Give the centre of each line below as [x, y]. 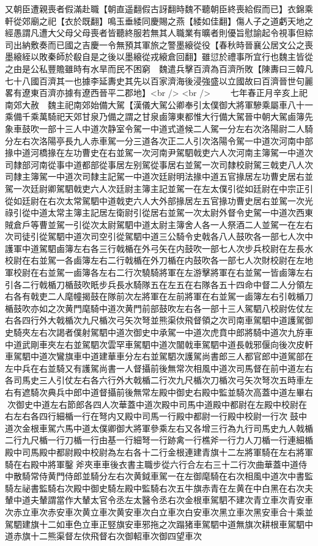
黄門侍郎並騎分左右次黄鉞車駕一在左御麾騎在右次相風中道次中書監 [180, 476]
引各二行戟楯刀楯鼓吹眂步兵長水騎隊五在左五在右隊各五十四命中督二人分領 [155, 284]
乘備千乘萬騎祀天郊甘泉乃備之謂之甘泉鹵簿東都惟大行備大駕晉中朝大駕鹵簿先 [159, 116]
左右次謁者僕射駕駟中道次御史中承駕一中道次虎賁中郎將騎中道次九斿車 [172, 332]
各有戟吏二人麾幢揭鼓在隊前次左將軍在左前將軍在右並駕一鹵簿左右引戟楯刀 [163, 296]
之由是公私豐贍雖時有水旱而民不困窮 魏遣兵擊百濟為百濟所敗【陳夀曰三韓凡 [159, 68]
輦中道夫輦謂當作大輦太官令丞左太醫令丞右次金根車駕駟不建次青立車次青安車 [159, 500]
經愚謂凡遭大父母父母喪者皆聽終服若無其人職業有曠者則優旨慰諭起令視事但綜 [159, 33]
